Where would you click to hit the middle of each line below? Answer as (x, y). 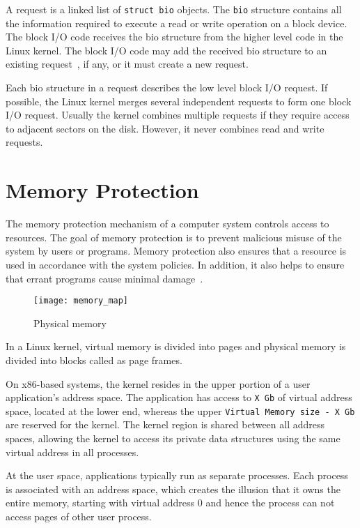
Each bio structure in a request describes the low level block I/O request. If (167, 88)
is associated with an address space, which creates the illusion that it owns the (173, 489)
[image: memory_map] (81, 301)
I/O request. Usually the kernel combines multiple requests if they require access (178, 115)
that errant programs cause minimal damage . (104, 278)
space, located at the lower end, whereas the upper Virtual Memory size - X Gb (180, 410)
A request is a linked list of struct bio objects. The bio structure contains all (174, 9)
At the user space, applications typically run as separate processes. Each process (177, 475)
